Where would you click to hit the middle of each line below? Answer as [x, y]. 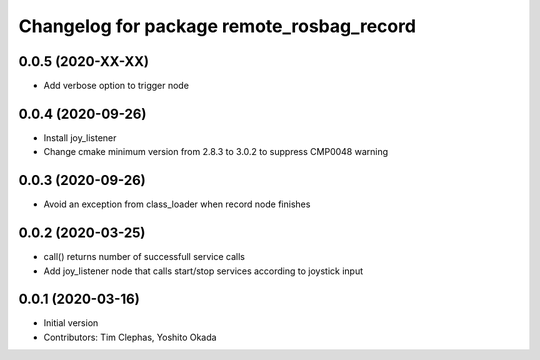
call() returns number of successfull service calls [144, 257]
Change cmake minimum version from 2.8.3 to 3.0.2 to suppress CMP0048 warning [216, 152]
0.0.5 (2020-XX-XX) [84, 61]
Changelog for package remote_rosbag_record [217, 26]
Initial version [71, 323]
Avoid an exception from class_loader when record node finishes [177, 204]
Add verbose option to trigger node [116, 86]
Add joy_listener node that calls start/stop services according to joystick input [203, 271]
